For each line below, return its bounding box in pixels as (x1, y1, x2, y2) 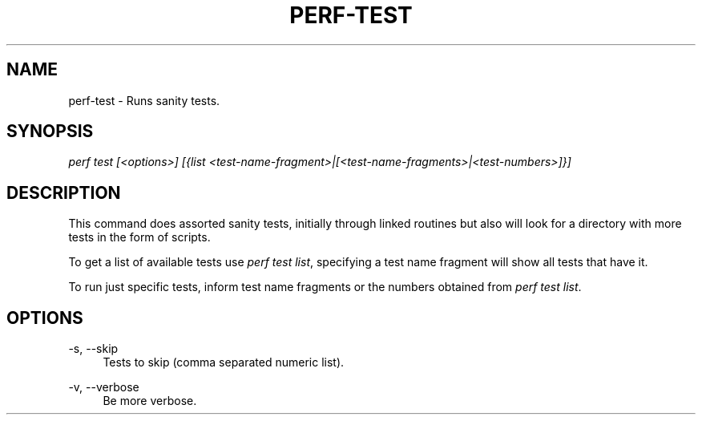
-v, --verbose (68, 380, 139, 395)
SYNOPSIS (6, 121, 94, 142)
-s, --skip (68, 342, 119, 356)
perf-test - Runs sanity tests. (68, 93, 220, 107)
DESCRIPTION (6, 182, 121, 203)
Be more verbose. (103, 394, 197, 408)
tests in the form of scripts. (68, 230, 211, 245)
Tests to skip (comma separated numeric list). (103, 355, 345, 370)
